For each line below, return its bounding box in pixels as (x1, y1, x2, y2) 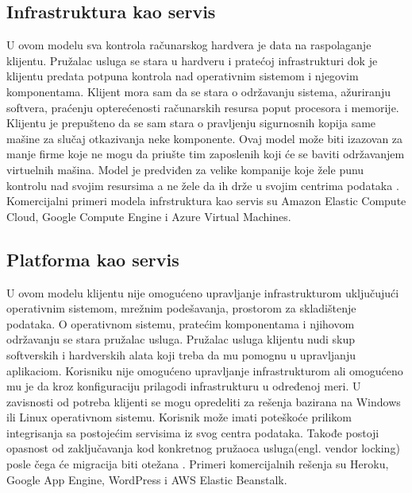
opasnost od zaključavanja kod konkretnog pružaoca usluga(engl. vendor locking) (6, 440, 400, 456)
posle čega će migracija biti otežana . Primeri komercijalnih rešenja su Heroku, (6, 456, 389, 472)
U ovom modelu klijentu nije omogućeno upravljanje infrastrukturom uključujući (6, 284, 399, 301)
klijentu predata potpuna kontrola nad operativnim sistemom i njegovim (6, 68, 359, 84)
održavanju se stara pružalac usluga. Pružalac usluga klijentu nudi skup (6, 331, 356, 347)
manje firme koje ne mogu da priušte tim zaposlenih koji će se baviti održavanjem (6, 146, 405, 162)
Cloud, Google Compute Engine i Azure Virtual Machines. (6, 208, 291, 224)
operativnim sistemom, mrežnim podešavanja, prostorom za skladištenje (6, 300, 356, 316)
